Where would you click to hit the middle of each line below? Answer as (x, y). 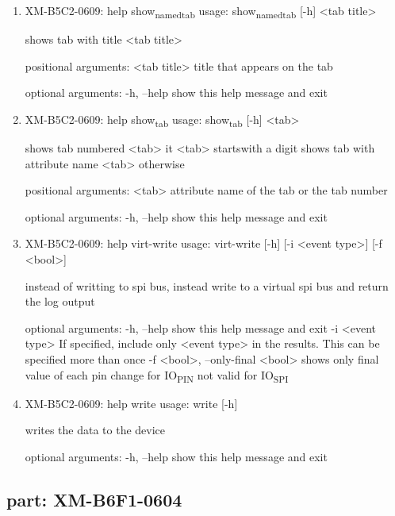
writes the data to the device (95, 430)
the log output (60, 301)
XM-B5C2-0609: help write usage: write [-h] (131, 403)
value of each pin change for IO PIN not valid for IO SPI (157, 375)
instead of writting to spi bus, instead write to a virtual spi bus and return (207, 285)
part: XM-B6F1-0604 (94, 499)
